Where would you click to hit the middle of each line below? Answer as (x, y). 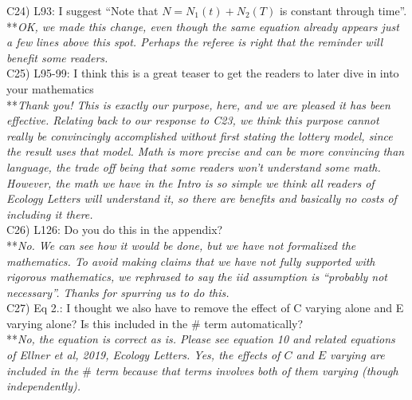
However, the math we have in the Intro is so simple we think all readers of (190, 182)
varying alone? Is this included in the (97, 323)
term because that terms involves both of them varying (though (247, 370)
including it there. (50, 214)
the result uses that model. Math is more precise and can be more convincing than (206, 151)
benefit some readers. (57, 57)
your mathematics (50, 88)
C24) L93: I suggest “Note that (82, 10)
